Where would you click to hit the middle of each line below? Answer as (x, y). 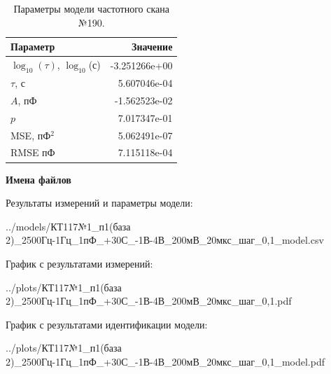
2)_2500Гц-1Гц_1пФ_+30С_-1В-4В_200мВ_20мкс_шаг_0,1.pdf (149, 301)
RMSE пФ (33, 152)
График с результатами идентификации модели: (107, 324)
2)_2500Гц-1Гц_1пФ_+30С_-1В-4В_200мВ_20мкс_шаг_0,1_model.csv (165, 240)
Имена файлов (38, 179)
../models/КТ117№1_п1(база (68, 226)
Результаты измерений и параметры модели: (99, 203)
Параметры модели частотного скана (91, 8)
